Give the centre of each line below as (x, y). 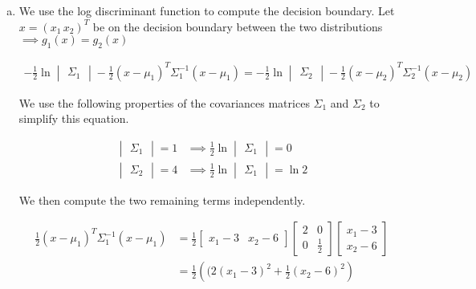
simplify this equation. (74, 118)
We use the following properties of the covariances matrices (164, 102)
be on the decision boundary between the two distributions (238, 26)
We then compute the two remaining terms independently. (162, 199)
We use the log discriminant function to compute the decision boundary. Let (207, 10)
